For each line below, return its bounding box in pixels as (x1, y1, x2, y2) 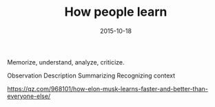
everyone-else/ (7, 92, 51, 100)
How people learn (64, 4, 167, 20)
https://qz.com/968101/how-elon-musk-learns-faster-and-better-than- (7, 84, 209, 93)
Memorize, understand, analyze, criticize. (7, 58, 125, 66)
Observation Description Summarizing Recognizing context (7, 71, 176, 80)
